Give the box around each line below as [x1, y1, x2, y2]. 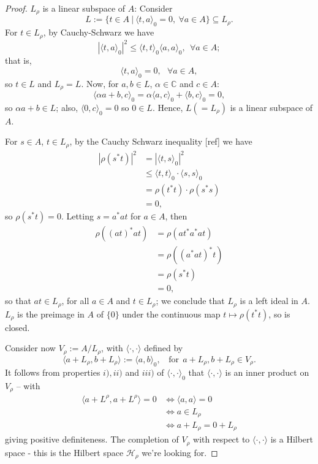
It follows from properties [5, 365, 100, 378]
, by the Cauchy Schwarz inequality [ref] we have [69, 135, 252, 148]
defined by [144, 341, 183, 354]
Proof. [5, 2, 28, 14]
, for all [61, 294, 89, 307]
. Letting [61, 210, 94, 222]
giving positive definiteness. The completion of [5, 433, 179, 446]
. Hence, [152, 101, 183, 113]
